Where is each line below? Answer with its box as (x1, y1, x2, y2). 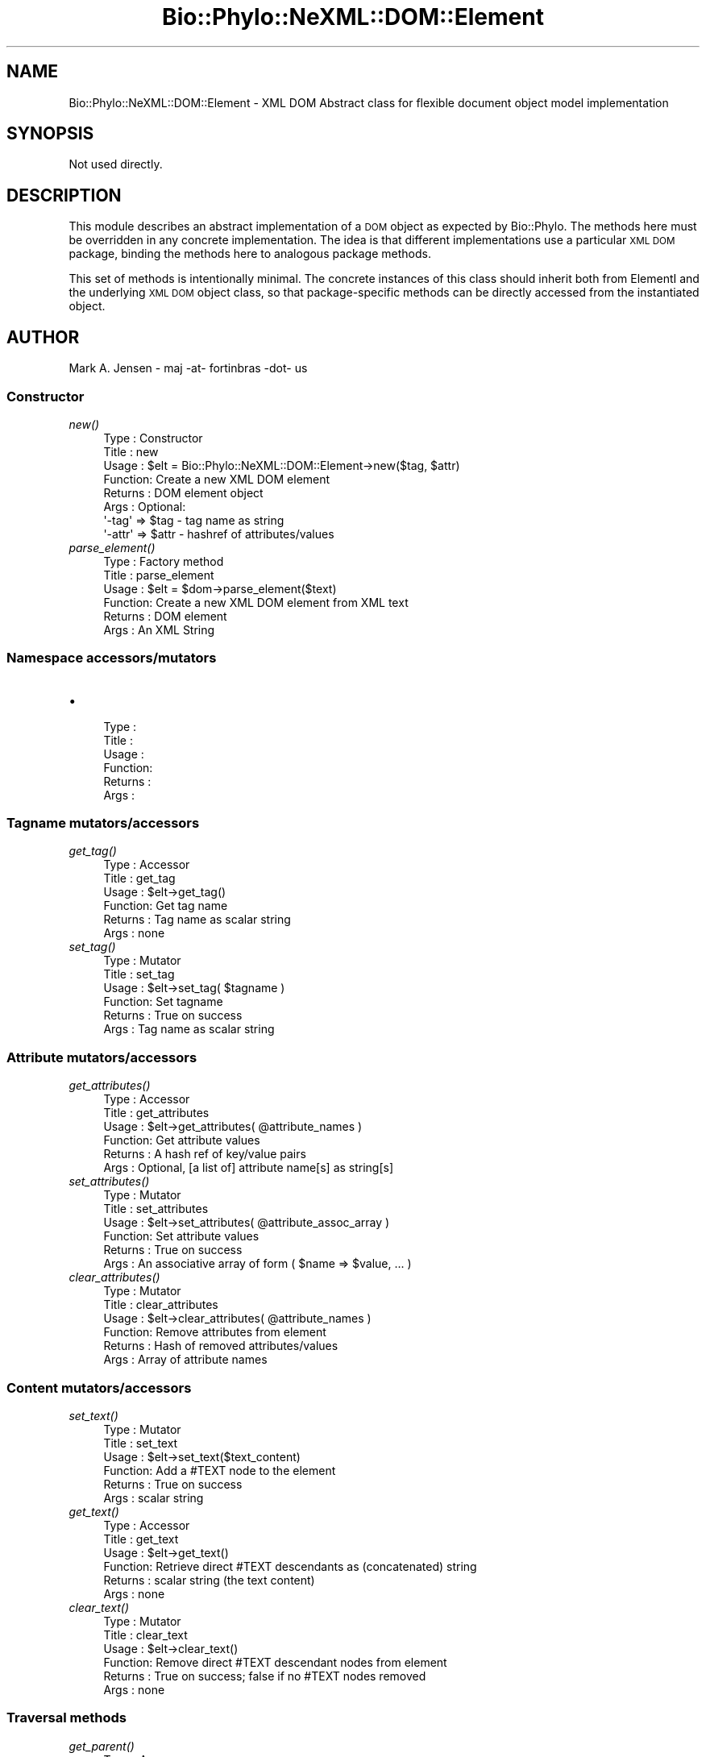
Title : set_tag (103, 967, 175, 982)
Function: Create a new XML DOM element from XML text (103, 595, 409, 609)
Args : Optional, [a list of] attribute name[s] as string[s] (103, 1161, 394, 1175)
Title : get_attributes (103, 1106, 210, 1120)
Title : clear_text (103, 1627, 188, 1642)
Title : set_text (103, 1435, 178, 1450)
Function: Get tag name (103, 899, 228, 913)
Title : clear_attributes (103, 1298, 218, 1312)
